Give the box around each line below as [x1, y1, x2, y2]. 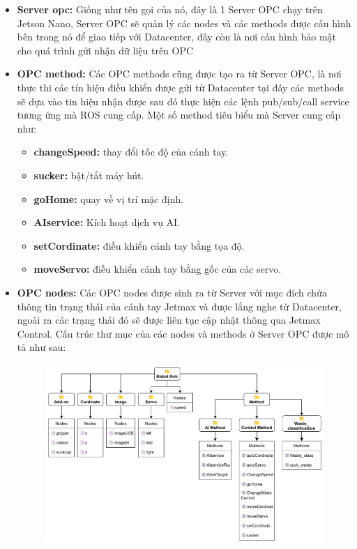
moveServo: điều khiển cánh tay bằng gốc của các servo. [33, 262, 282, 276]
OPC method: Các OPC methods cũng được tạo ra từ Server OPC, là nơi [17, 66, 342, 81]
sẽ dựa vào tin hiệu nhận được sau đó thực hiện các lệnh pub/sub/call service [17, 93, 349, 108]
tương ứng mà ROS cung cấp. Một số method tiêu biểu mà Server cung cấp [17, 107, 341, 122]
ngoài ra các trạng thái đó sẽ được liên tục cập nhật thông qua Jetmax [17, 313, 321, 327]
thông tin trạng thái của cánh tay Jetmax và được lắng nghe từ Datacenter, [17, 299, 342, 313]
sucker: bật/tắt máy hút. [33, 167, 144, 182]
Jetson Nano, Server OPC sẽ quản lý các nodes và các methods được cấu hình [17, 15, 351, 30]
